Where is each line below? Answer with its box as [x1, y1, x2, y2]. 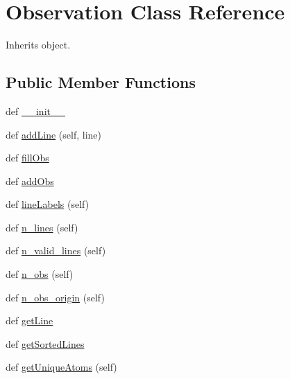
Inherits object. [6, 37, 71, 52]
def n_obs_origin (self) [6, 290, 105, 304]
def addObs [6, 173, 54, 188]
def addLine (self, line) [6, 127, 101, 141]
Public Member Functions [6, 71, 196, 93]
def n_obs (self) [6, 267, 74, 281]
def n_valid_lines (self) [6, 243, 106, 258]
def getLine [6, 313, 53, 328]
